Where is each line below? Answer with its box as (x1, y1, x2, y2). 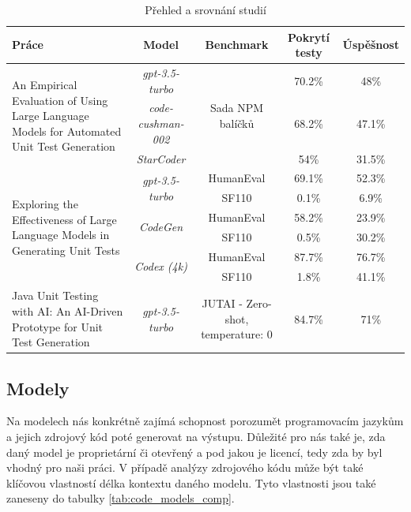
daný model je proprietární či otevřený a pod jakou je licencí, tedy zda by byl (6, 443, 383, 460)
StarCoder (136, 150, 186, 166)
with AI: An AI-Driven (12, 303, 123, 319)
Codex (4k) (134, 258, 187, 275)
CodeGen (138, 219, 183, 235)
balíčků (219, 115, 255, 132)
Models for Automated (12, 122, 122, 139)
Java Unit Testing (12, 287, 99, 304)
